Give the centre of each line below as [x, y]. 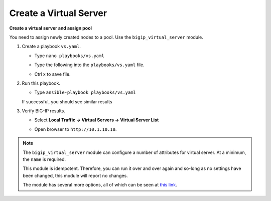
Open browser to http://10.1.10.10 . [76, 129]
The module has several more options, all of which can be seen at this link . [100, 185]
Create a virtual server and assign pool [51, 28]
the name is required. [44, 159]
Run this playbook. [41, 83]
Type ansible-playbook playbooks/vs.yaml [85, 92]
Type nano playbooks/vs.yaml [70, 56]
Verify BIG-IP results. [43, 111]
